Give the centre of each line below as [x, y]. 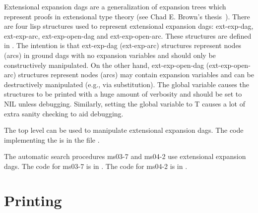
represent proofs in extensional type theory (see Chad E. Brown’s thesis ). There [127, 16]
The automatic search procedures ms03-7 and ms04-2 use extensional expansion [125, 156]
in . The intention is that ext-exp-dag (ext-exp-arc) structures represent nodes [123, 45]
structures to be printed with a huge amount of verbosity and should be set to [123, 94]
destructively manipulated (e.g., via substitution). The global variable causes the [127, 84]
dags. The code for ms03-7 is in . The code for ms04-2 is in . [96, 166]
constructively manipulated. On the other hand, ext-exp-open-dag [104, 65]
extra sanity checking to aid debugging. [64, 113]
